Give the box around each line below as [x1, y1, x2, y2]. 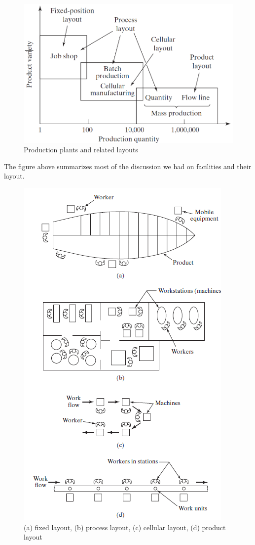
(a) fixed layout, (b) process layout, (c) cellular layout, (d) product [24, 522, 226, 532]
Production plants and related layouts [24, 144, 138, 155]
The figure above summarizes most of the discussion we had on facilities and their [4, 161, 252, 171]
